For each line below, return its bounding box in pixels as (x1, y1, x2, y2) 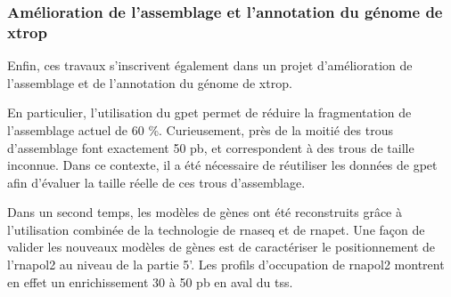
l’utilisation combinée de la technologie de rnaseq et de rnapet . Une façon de (7, 220, 425, 238)
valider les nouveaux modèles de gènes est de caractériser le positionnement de (7, 237, 436, 256)
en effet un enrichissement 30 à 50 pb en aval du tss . (7, 272, 293, 291)
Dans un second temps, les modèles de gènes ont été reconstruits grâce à (7, 203, 403, 221)
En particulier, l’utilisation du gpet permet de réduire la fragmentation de (7, 103, 412, 122)
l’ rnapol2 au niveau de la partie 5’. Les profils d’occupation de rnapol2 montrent (7, 255, 445, 274)
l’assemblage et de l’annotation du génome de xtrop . (7, 73, 292, 92)
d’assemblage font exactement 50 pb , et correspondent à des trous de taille (7, 138, 414, 157)
